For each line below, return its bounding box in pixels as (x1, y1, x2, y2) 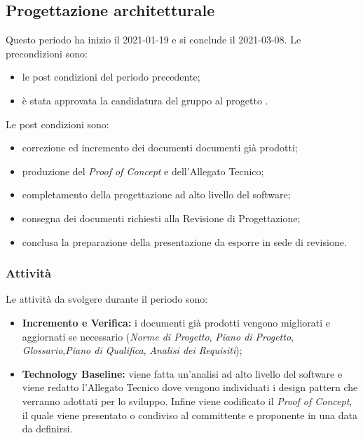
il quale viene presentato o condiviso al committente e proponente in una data (22, 407, 357, 422)
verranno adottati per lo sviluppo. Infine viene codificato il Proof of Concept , (22, 393, 352, 408)
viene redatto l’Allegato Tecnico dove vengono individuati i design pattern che (22, 380, 358, 395)
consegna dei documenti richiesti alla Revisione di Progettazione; (22, 210, 301, 225)
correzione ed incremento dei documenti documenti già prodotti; (22, 140, 298, 155)
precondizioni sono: (6, 46, 88, 60)
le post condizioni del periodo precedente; (22, 69, 200, 84)
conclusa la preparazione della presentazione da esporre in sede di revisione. (22, 234, 347, 249)
